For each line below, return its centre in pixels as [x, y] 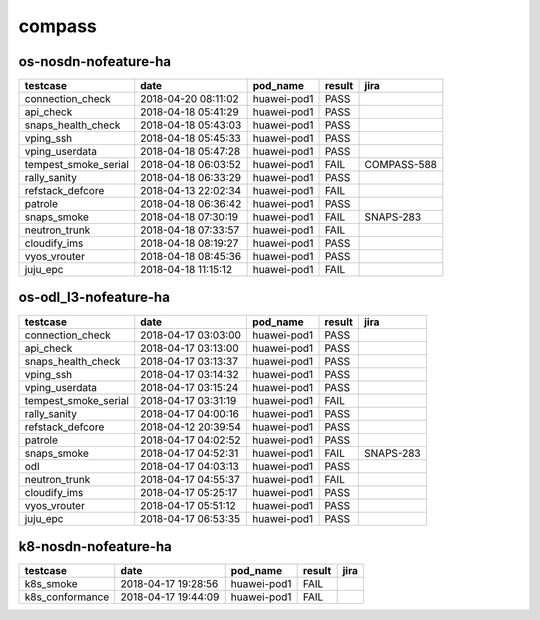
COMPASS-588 [400, 165]
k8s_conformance [67, 597]
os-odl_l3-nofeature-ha [94, 297]
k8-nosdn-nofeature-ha [95, 546]
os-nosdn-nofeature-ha [95, 61]
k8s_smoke [51, 584]
